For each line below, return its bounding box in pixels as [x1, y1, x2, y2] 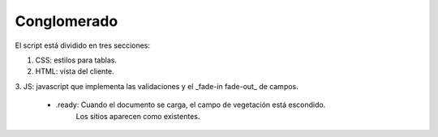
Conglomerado [15, 12, 118, 30]
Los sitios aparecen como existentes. [75, 111, 200, 121]
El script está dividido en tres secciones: [15, 41, 150, 50]
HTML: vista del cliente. [35, 66, 114, 76]
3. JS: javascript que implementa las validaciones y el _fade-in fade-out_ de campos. [15, 81, 299, 91]
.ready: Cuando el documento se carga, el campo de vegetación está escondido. [55, 100, 326, 109]
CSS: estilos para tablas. [35, 55, 118, 65]
